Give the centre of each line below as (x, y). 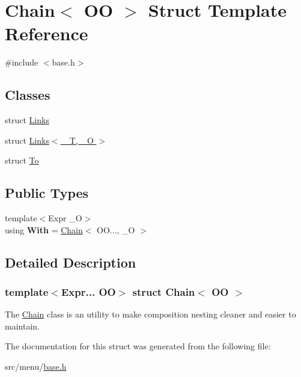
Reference (47, 33)
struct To (22, 160)
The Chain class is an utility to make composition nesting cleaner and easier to (150, 314)
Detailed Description (71, 262)
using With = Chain (44, 229)
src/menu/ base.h (36, 366)
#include (22, 62)
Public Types (47, 193)
